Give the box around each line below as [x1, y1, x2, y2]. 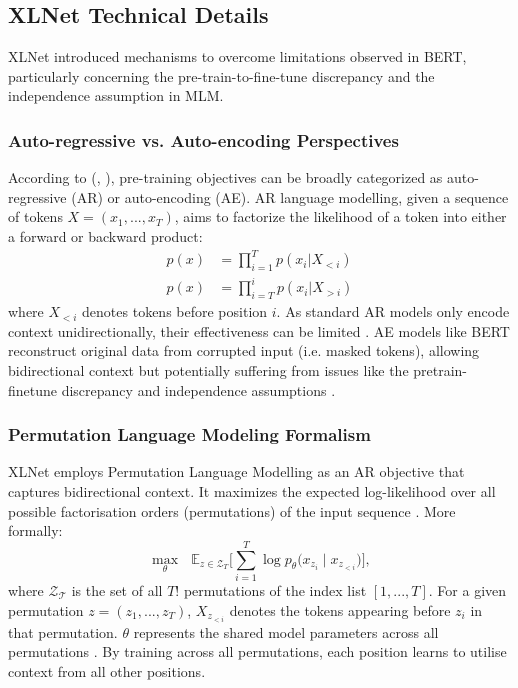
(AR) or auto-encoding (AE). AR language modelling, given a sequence [71, 186, 509, 207]
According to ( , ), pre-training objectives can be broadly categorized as [8, 167, 443, 188]
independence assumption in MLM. [8, 85, 224, 106]
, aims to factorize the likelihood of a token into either [174, 206, 507, 227]
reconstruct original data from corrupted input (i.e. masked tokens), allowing [8, 340, 480, 361]
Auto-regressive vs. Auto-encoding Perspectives [8, 127, 399, 152]
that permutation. [8, 621, 118, 642]
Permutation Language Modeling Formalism [8, 422, 371, 447]
